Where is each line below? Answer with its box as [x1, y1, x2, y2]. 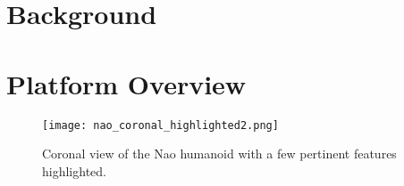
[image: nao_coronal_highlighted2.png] [42, 118, 279, 132]
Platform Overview [6, 65, 247, 101]
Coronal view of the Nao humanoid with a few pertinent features [42, 144, 397, 163]
